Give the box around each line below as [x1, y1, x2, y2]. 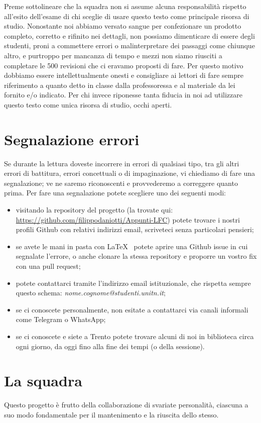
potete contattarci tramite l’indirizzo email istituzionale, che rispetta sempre [16, 277, 251, 288]
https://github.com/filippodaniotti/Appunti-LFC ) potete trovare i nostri [16, 214, 240, 225]
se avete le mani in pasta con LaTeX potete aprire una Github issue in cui [16, 241, 248, 251]
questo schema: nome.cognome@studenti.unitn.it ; [16, 287, 166, 298]
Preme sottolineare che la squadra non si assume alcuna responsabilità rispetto [4, 1, 246, 11]
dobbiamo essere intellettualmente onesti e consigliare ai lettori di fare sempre [4, 70, 243, 80]
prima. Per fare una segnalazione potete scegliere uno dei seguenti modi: [4, 187, 226, 198]
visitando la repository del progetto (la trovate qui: [16, 204, 173, 215]
